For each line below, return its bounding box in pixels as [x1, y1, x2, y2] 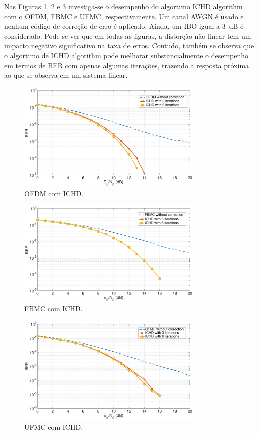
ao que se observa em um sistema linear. [4, 70, 128, 80]
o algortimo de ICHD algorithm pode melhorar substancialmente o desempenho [4, 50, 249, 60]
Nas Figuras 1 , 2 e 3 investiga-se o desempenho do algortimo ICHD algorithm [4, 1, 243, 11]
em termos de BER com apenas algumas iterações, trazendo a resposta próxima [4, 60, 249, 70]
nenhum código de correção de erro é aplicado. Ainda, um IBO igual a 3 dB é [4, 21, 244, 31]
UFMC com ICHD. [24, 422, 83, 432]
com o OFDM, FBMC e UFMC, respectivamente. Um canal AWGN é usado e [4, 11, 244, 21]
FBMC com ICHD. [24, 303, 83, 314]
